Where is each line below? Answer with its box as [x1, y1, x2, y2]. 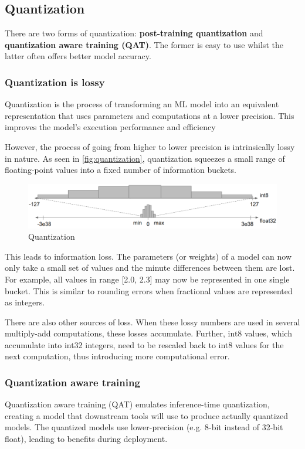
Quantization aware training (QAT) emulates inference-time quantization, [5, 398, 270, 410]
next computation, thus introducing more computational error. [5, 350, 230, 362]
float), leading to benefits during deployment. [5, 433, 168, 445]
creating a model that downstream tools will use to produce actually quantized [5, 409, 288, 421]
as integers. [5, 296, 45, 308]
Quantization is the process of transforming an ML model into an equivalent [5, 98, 279, 110]
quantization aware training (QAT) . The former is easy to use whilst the [5, 38, 283, 50]
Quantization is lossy [5, 74, 105, 89]
